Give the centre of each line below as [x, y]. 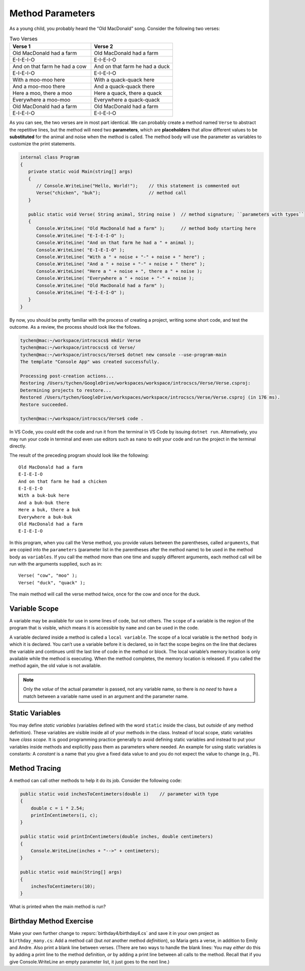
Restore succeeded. [44, 404]
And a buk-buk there [44, 503]
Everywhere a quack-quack [127, 100]
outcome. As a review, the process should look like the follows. [75, 327]
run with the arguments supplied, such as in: [56, 563]
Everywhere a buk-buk [45, 517]
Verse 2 [104, 47]
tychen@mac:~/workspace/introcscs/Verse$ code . [82, 419]
